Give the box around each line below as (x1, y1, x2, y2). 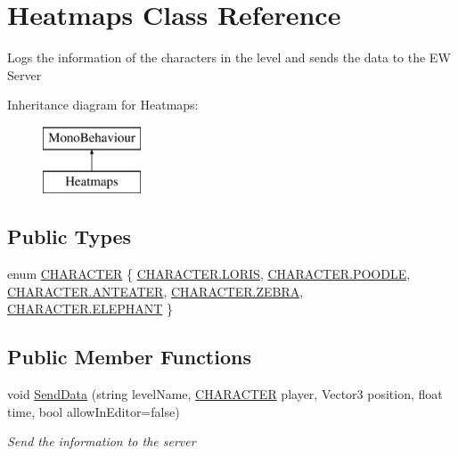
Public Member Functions (7, 343, 251, 370)
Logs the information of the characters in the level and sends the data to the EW (7, 48, 451, 67)
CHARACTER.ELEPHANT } (7, 299, 174, 318)
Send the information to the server (7, 432, 196, 451)
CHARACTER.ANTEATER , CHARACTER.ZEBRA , (7, 281, 304, 300)
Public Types (7, 223, 132, 250)
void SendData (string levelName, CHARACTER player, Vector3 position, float (7, 385, 443, 403)
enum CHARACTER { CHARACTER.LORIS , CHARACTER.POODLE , (7, 265, 411, 283)
